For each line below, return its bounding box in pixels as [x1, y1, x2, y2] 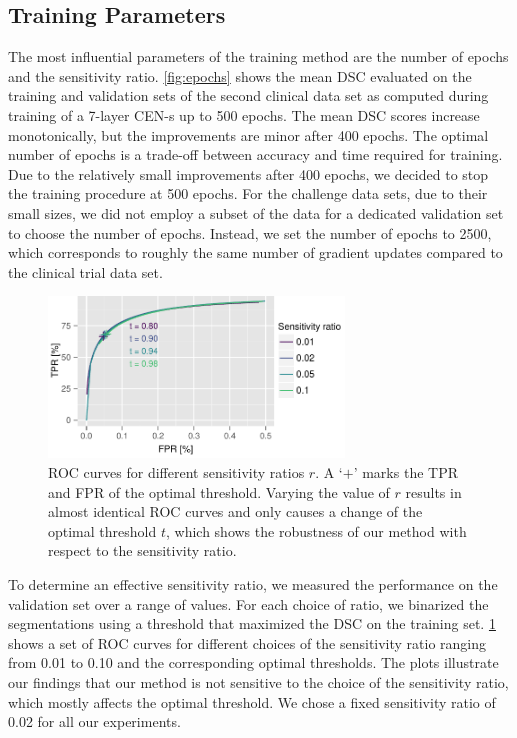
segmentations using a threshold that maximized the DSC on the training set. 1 [8, 613, 496, 634]
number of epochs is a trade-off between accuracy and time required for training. [8, 144, 503, 165]
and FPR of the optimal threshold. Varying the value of [48, 481, 390, 502]
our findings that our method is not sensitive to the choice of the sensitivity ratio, [8, 671, 509, 692]
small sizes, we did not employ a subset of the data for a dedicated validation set [8, 202, 504, 223]
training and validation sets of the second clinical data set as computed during [8, 85, 489, 106]
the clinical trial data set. [8, 261, 163, 282]
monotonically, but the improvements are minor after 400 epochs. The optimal [8, 124, 489, 145]
